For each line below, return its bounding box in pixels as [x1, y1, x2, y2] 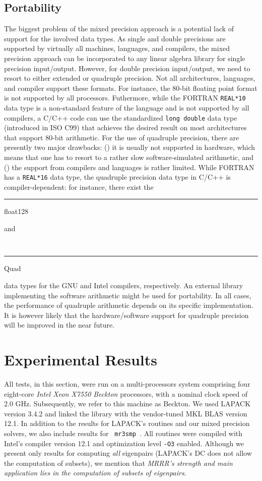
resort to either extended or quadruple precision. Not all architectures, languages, [4, 73, 255, 83]
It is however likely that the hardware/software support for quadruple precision [4, 309, 249, 320]
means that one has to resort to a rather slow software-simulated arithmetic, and [4, 152, 253, 163]
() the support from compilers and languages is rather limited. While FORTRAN [4, 162, 254, 172]
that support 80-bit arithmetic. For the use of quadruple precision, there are [4, 132, 239, 142]
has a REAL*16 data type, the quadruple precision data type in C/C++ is [4, 172, 231, 182]
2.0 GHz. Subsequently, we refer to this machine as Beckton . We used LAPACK [4, 398, 251, 409]
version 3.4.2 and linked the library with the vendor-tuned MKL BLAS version [4, 408, 247, 418]
